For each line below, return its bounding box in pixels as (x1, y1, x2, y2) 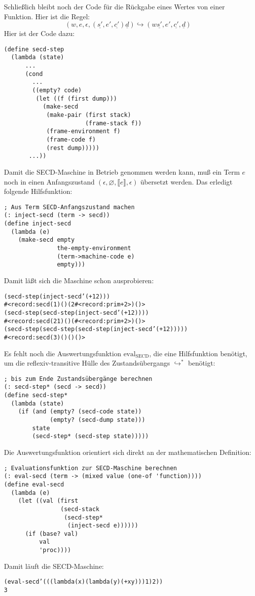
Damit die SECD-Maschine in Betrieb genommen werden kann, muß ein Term (4, 166, 240, 177)
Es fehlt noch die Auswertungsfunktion (4, 348, 121, 358)
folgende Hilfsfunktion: (4, 186, 73, 196)
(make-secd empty (18, 236, 75, 244)
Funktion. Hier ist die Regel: (4, 11, 90, 21)
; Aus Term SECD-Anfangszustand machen (4, 203, 135, 211)
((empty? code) (32, 87, 82, 94)
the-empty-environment (57, 245, 131, 252)
